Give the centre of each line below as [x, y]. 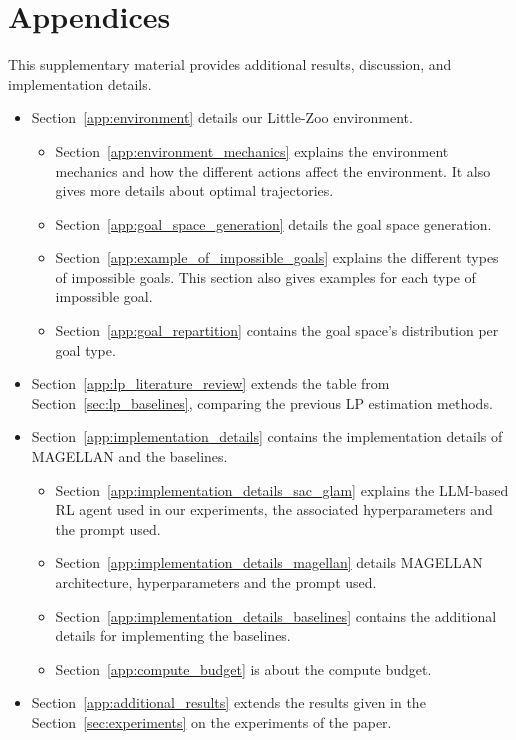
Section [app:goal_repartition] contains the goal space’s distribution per [277, 330]
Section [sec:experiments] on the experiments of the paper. [211, 721]
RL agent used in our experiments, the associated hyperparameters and [274, 509]
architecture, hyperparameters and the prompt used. [216, 582]
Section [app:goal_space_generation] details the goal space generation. [273, 223]
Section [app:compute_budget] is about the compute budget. [243, 668]
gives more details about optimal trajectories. [194, 190]
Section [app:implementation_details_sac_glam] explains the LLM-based [282, 489]
